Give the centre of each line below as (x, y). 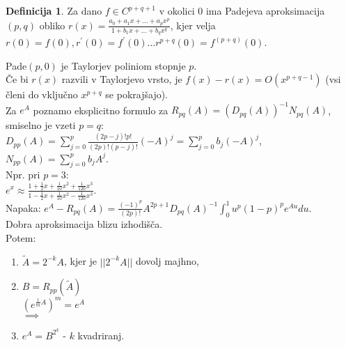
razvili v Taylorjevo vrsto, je (122, 79)
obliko (52, 25)
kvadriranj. (101, 335)
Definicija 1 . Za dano (54, 10)
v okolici (177, 10)
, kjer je (80, 261)
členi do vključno (42, 94)
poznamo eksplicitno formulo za (101, 110)
